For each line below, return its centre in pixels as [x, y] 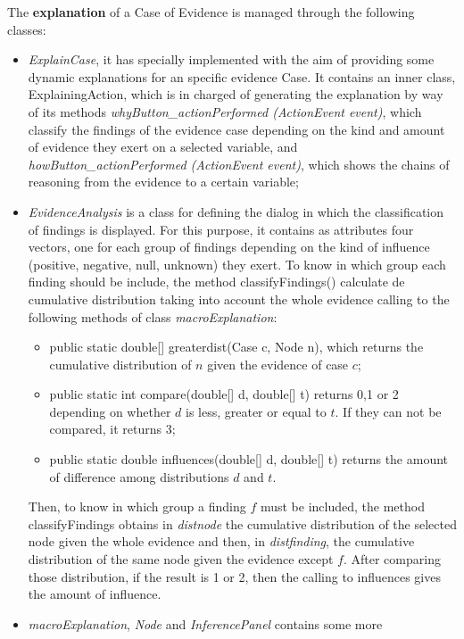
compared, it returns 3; [112, 429]
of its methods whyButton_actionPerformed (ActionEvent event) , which [225, 111]
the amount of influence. [95, 594]
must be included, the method [342, 506]
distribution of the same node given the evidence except [181, 559]
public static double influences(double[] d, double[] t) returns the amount [249, 459]
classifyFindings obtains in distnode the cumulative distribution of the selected [242, 523]
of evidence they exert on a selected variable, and [163, 147]
